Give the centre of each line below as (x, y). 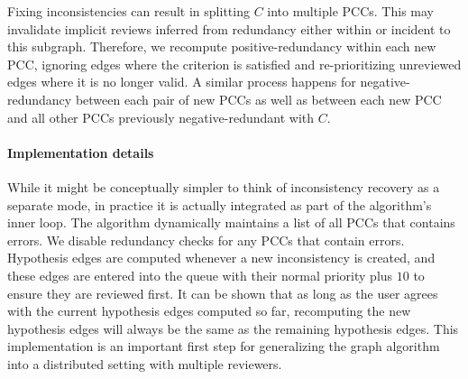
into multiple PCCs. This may (350, 11)
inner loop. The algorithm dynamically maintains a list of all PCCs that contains (231, 222)
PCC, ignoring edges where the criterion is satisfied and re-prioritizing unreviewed (234, 64)
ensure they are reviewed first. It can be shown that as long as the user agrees (223, 293)
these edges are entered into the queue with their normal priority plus (200, 275)
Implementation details (81, 152)
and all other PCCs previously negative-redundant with (161, 117)
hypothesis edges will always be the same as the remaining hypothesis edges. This (233, 328)
